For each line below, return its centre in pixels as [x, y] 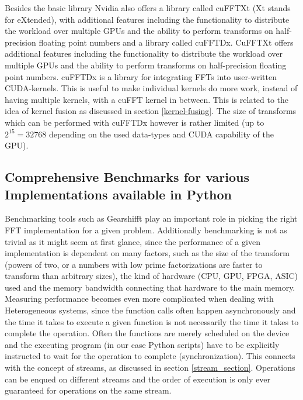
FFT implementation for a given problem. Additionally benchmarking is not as [146, 230]
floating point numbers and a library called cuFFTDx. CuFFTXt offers [166, 42]
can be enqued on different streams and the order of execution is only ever [138, 379]
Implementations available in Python [118, 194]
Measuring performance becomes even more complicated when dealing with [139, 299]
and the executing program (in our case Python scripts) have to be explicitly [142, 344]
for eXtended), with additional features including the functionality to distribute [147, 19]
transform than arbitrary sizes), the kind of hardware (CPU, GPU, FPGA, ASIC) [151, 276]
